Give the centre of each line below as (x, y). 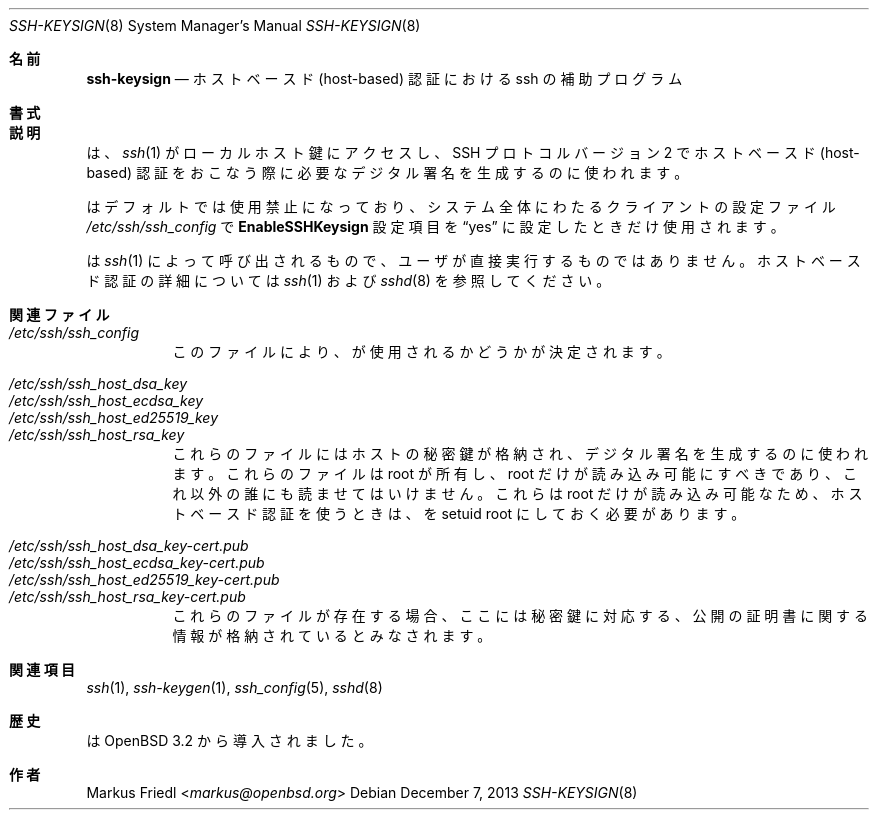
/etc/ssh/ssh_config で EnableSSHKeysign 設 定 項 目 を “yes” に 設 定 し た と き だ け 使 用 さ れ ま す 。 (435, 226)
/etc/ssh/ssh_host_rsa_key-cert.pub (127, 596)
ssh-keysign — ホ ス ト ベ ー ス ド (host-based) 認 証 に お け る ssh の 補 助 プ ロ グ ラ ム (384, 78)
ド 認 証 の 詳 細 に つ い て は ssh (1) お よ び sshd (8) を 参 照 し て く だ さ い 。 (348, 280)
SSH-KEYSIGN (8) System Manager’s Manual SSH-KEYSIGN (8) (215, 25)
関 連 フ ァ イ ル (59, 314)
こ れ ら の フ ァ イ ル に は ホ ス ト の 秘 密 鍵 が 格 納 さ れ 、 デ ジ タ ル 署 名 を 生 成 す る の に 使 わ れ (520, 453)
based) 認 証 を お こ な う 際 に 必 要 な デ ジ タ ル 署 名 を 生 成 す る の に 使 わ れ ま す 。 (387, 172)
